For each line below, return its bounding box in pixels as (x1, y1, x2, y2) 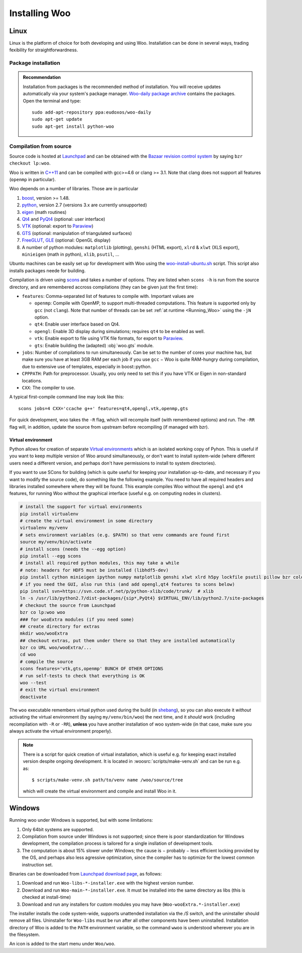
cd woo (20, 652, 36, 658)
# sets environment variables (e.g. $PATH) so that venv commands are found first (20, 532, 230, 538)
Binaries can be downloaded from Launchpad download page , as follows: (9, 870, 162, 877)
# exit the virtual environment (20, 687, 100, 693)
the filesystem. (9, 931, 40, 938)
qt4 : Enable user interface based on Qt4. (34, 321, 120, 327)
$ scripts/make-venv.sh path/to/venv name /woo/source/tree (32, 777, 183, 782)
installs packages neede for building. (9, 267, 86, 274)
